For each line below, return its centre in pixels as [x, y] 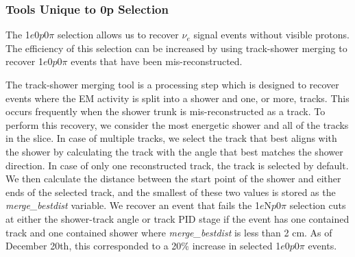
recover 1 [24, 61]
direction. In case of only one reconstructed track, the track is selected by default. [177, 165]
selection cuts [318, 205]
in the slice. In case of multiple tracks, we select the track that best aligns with [171, 138]
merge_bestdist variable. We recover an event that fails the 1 [133, 205]
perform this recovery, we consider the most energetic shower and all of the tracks [177, 124]
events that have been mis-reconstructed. [157, 61]
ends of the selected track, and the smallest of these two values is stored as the [171, 192]
